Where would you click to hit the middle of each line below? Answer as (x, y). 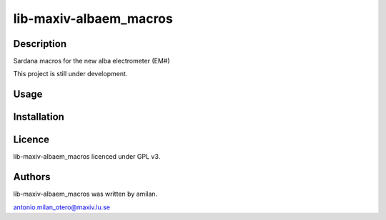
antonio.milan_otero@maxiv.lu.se (62, 207)
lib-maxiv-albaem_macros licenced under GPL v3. (87, 157)
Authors (32, 177)
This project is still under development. (70, 74)
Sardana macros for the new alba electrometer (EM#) (92, 61)
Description (40, 44)
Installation (39, 117)
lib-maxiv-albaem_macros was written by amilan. (85, 194)
